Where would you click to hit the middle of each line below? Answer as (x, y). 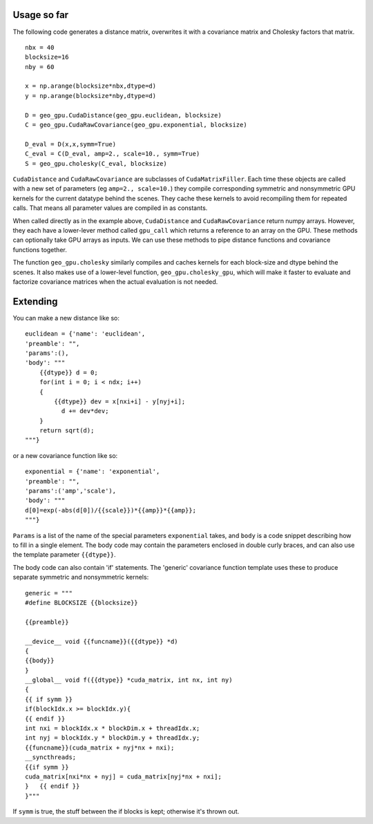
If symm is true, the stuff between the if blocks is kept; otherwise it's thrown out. (126, 812)
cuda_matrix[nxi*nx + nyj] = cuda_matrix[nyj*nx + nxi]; (124, 776)
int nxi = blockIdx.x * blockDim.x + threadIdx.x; (113, 728)
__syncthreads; (51, 757)
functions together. (40, 249)
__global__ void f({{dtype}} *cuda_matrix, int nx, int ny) (129, 680)
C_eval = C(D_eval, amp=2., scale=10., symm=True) (113, 154)
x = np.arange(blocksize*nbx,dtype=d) (91, 86)
